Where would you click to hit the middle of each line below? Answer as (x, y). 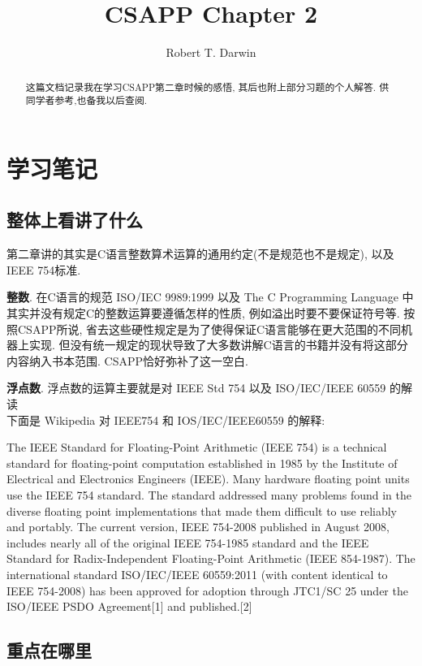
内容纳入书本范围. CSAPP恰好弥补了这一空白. (127, 360)
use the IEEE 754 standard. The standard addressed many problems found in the (209, 494)
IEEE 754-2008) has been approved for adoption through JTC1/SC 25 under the (207, 590)
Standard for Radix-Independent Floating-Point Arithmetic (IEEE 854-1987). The (211, 558)
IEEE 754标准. (44, 269)
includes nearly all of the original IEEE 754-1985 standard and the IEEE (188, 542)
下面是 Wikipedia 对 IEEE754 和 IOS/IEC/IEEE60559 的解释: (166, 419)
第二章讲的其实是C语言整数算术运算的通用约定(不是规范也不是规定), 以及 (200, 254)
